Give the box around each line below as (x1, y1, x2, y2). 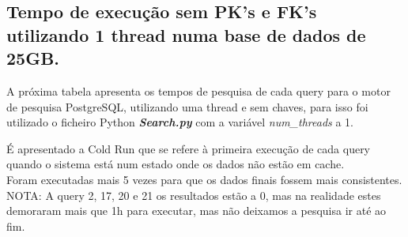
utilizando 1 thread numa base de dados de (6, 22, 366, 47)
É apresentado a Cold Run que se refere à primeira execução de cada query (6, 140, 371, 156)
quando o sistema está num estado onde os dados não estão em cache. (6, 156, 345, 172)
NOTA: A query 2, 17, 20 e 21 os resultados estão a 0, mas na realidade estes (6, 186, 381, 203)
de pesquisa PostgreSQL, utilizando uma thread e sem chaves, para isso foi (6, 98, 368, 115)
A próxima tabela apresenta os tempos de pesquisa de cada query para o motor (6, 82, 391, 99)
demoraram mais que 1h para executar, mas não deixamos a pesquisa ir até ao (6, 202, 387, 219)
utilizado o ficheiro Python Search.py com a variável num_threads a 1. (6, 114, 353, 130)
